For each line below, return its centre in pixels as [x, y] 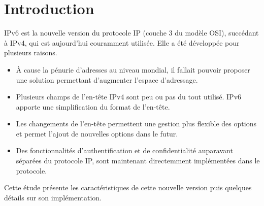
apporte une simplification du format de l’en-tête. [93, 106]
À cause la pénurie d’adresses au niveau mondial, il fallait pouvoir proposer [133, 69]
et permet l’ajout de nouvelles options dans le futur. [97, 133]
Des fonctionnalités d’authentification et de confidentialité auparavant [124, 150]
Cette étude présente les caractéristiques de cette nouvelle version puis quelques [128, 187]
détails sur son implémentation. [53, 197]
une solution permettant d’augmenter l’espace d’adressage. [107, 79]
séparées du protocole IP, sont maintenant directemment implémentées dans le [138, 161]
